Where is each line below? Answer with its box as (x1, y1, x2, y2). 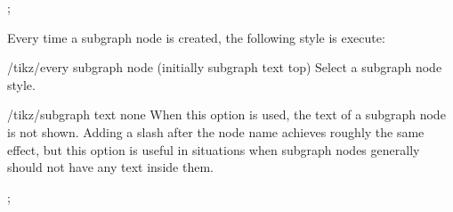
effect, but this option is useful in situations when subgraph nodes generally (7, 140, 420, 159)
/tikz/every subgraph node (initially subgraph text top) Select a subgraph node (7, 58, 442, 77)
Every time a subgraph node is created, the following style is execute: (7, 28, 385, 46)
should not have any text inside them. (7, 158, 214, 176)
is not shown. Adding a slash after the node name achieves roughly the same (7, 122, 425, 141)
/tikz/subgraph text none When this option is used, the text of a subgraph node (7, 105, 446, 124)
